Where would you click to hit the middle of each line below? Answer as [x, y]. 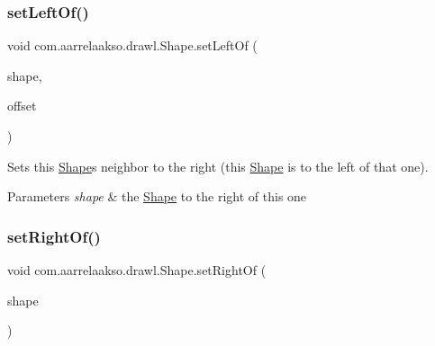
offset [22, 106]
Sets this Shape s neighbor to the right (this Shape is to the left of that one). [218, 166]
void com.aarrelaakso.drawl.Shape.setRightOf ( [137, 270]
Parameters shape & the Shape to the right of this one [157, 196]
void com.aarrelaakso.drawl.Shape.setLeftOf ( [132, 45]
